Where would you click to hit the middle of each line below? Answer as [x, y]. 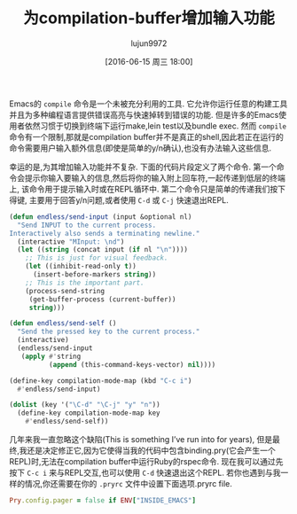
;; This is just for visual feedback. [97, 258]
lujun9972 [149, 43]
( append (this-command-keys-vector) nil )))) [132, 364]
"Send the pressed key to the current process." [109, 332]
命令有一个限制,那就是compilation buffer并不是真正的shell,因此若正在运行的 [146, 136]
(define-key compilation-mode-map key [89, 413]
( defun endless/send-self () [63, 323]
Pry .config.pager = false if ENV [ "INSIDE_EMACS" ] [103, 501]
